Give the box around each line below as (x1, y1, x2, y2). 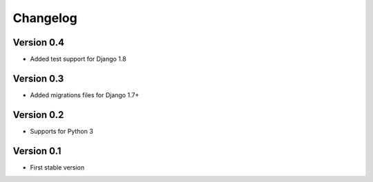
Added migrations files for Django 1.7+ (30, 90, 140, 99)
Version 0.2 (12, 109, 64, 121)
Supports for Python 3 (30, 127, 93, 135)
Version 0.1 (12, 145, 61, 156)
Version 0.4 (12, 37, 65, 48)
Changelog (12, 10, 77, 26)
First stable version (30, 163, 85, 172)
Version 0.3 (12, 72, 64, 84)
